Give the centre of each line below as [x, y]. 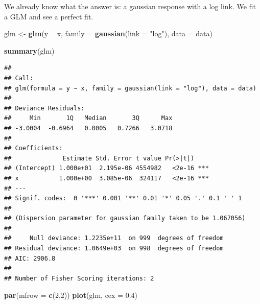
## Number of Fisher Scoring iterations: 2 [79, 278]
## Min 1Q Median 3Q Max [88, 118]
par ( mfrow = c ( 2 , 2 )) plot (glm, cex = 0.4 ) [71, 295]
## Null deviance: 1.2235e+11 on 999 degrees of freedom [114, 238]
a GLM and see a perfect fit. [49, 16]
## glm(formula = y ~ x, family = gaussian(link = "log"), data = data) [130, 88]
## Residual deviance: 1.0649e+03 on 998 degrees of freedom [114, 249]
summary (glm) [29, 50]
